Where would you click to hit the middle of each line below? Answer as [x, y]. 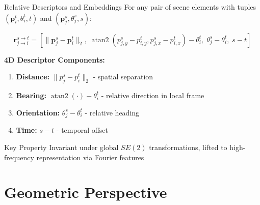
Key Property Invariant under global [61, 147]
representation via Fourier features [90, 157]
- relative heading [112, 112]
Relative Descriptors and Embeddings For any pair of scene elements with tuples [130, 7]
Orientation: [38, 112]
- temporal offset [82, 130]
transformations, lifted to [188, 147]
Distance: [33, 77]
